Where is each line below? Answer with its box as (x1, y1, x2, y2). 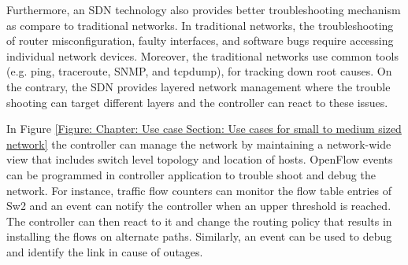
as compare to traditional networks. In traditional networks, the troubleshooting (6, 17, 394, 33)
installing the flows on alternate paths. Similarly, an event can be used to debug (6, 228, 392, 245)
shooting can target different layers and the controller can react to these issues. (6, 94, 388, 110)
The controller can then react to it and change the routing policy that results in (6, 212, 392, 229)
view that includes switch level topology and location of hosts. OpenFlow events (6, 151, 393, 167)
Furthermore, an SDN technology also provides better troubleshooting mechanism (6, 2, 401, 17)
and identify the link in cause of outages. (6, 243, 203, 259)
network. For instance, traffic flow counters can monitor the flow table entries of (6, 182, 392, 198)
